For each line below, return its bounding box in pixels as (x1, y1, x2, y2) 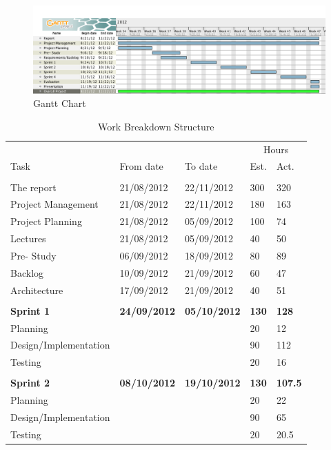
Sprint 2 (10, 375, 50, 390)
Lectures (10, 231, 46, 246)
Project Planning (10, 214, 82, 228)
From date (119, 159, 163, 173)
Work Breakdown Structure (98, 119, 214, 133)
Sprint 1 (10, 303, 50, 317)
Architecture (10, 282, 63, 297)
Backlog (10, 265, 44, 280)
